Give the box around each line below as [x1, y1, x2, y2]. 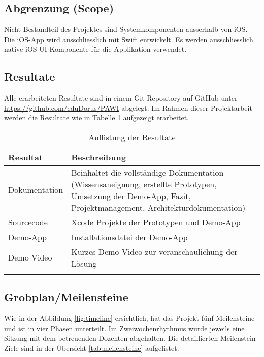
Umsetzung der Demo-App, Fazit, [71, 189, 191, 202]
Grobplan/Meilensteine [4, 289, 128, 305]
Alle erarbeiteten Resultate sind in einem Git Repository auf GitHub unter [4, 92, 238, 103]
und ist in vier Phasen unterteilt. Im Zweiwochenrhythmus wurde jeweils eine [4, 322, 245, 333]
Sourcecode [8, 216, 48, 228]
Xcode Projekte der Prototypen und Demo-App [71, 216, 241, 228]
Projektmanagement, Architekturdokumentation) [71, 201, 246, 213]
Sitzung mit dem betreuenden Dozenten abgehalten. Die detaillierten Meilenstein [4, 333, 256, 343]
